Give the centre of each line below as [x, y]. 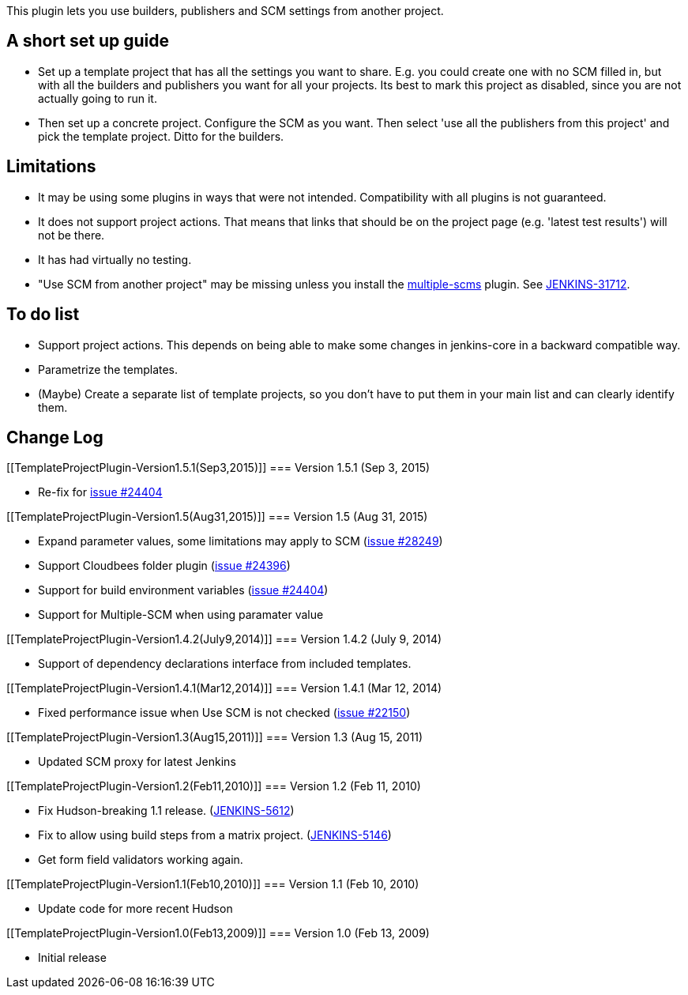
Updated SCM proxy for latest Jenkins [137, 762]
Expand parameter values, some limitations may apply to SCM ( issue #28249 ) [241, 541]
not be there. [71, 235]
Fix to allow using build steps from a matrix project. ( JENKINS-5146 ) [215, 835]
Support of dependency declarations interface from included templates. [225, 664]
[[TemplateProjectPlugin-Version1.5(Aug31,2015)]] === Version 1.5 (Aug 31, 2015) [217, 517]
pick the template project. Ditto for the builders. [161, 136]
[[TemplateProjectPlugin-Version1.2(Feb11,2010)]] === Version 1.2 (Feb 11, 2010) [214, 786]
